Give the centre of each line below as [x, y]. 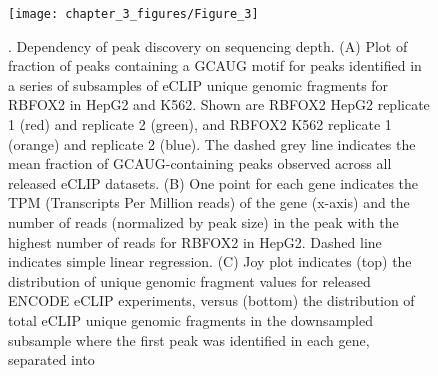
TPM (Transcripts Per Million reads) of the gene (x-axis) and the [209, 202]
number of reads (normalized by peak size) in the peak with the [203, 222]
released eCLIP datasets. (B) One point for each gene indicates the [213, 182]
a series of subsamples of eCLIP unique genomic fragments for [198, 84]
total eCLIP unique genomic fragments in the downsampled [190, 319]
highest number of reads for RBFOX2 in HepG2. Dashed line [195, 241]
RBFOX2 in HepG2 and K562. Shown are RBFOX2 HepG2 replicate [219, 104]
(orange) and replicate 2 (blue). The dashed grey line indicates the [212, 143]
